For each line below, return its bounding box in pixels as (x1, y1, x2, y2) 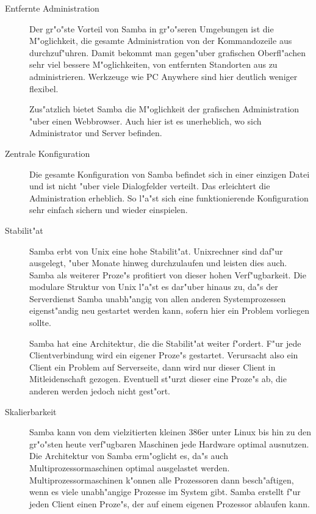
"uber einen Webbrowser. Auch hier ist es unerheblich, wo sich (29, 114, 262, 127)
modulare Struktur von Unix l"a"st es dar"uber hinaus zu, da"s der (29, 280, 278, 293)
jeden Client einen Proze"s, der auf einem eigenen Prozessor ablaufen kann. (29, 497, 310, 510)
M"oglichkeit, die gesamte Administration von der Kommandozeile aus (29, 34, 292, 47)
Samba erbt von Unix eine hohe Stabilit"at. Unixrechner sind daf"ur (29, 244, 283, 257)
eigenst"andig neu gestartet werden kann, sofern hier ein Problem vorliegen (29, 304, 309, 317)
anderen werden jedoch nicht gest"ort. (29, 385, 170, 397)
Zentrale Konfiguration (5, 147, 90, 159)
